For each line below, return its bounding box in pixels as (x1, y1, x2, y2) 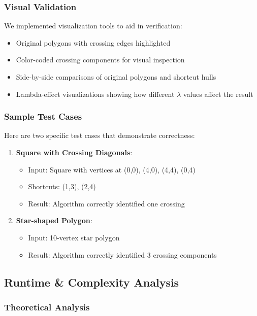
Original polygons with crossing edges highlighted (16, 37, 171, 48)
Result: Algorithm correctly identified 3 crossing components (28, 249, 217, 260)
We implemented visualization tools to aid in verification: (4, 20, 182, 31)
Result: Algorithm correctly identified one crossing (28, 198, 185, 208)
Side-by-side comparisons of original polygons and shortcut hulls (16, 72, 216, 82)
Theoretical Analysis (4, 300, 90, 313)
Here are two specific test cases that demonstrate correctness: (4, 130, 195, 141)
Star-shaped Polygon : (16, 215, 92, 226)
